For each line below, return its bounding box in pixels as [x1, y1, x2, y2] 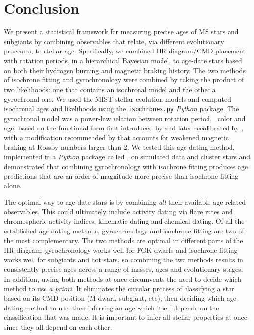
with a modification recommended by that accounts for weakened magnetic [4, 132, 229, 142]
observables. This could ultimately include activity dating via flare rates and [4, 206, 233, 216]
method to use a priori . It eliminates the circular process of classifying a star [4, 283, 234, 293]
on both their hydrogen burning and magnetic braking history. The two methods [4, 65, 246, 75]
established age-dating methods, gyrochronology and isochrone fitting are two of [4, 226, 244, 236]
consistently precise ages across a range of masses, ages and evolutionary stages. [4, 264, 243, 274]
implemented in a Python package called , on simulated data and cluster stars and [4, 151, 251, 161]
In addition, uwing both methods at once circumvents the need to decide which [4, 274, 242, 284]
